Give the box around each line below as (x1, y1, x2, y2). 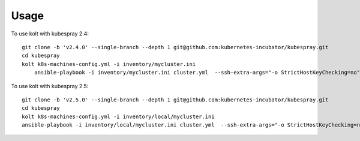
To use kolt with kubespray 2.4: (11, 30, 89, 37)
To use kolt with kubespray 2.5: (11, 82, 89, 89)
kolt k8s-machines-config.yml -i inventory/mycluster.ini (22, 61, 196, 67)
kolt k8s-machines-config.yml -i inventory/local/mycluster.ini (22, 113, 215, 120)
